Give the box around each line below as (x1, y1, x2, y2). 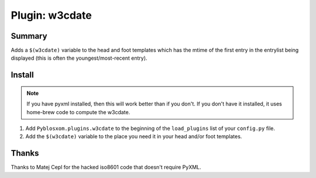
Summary (11, 31, 47, 41)
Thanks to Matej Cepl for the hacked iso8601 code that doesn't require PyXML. (11, 164, 201, 171)
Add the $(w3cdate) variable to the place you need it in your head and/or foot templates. (25, 133, 242, 140)
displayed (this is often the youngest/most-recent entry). (11, 54, 147, 61)
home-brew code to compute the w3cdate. (26, 108, 130, 115)
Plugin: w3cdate (11, 9, 92, 22)
